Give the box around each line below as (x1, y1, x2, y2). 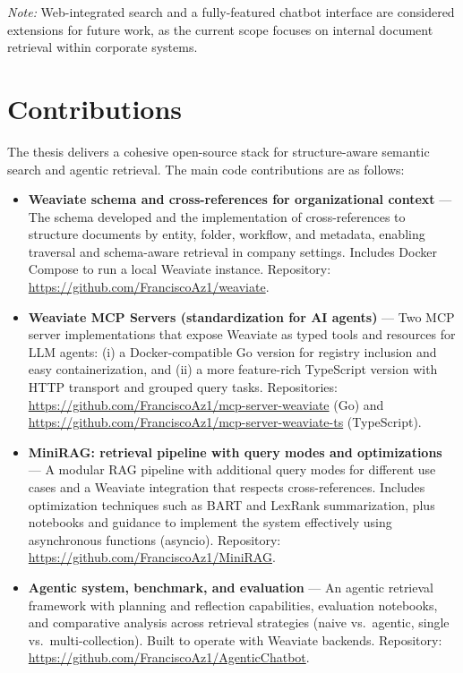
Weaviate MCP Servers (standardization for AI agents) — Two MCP (28, 307, 455, 326)
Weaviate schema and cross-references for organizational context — (28, 190, 452, 209)
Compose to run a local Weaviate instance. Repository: (28, 260, 331, 278)
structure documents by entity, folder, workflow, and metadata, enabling (28, 225, 425, 243)
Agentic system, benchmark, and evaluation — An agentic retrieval (28, 577, 433, 596)
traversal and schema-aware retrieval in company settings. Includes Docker (28, 242, 437, 260)
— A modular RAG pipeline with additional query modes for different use (28, 460, 436, 479)
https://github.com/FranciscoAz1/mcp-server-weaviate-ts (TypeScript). (28, 413, 422, 431)
